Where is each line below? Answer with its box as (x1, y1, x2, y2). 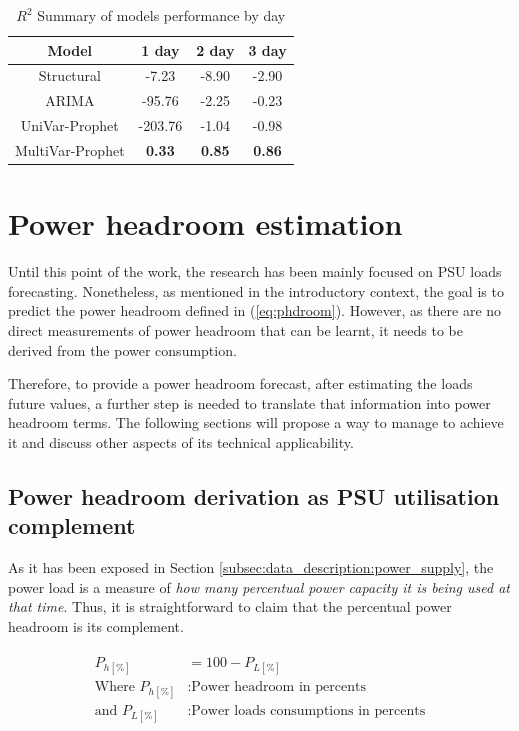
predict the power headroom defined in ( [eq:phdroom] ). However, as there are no (8, 300, 502, 321)
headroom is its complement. (8, 615, 184, 636)
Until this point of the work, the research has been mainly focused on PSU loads (8, 261, 502, 282)
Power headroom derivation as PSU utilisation (8, 480, 500, 511)
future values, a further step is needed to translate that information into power (8, 392, 491, 413)
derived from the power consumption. (8, 339, 237, 360)
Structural (38, 65, 101, 86)
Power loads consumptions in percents (191, 703, 426, 718)
